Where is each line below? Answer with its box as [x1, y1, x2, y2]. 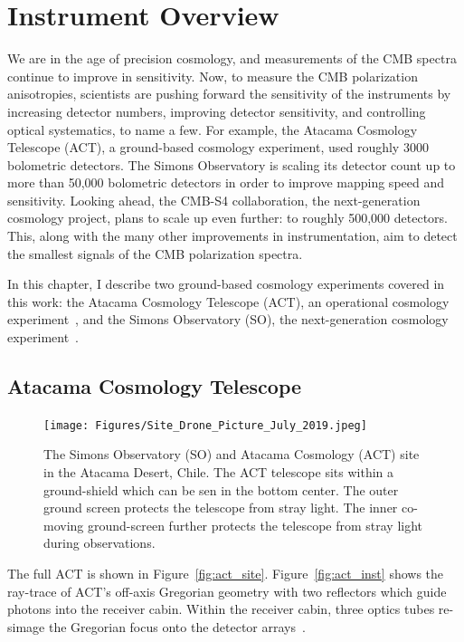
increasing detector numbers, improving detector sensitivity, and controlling [7, 101, 426, 120]
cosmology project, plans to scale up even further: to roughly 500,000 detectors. [7, 208, 449, 227]
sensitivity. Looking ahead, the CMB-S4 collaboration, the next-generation [7, 190, 421, 209]
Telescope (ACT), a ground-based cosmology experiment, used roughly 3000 [7, 138, 429, 157]
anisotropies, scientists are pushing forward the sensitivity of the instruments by [7, 84, 451, 103]
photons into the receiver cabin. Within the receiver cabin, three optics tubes [7, 599, 435, 618]
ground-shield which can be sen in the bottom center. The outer [43, 480, 399, 499]
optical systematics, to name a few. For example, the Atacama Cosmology [7, 120, 418, 139]
